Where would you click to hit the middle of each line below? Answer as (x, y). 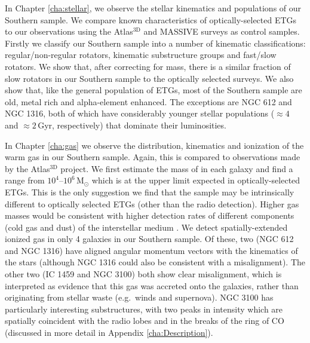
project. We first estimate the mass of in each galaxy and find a (177, 168)
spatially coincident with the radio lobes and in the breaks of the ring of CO (145, 321)
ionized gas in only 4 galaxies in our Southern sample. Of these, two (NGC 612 (149, 239)
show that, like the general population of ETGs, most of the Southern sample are (154, 90)
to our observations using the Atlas (69, 31)
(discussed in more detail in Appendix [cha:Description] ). (109, 333)
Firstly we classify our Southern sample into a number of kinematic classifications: (155, 43)
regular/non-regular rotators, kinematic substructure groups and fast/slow (141, 55)
